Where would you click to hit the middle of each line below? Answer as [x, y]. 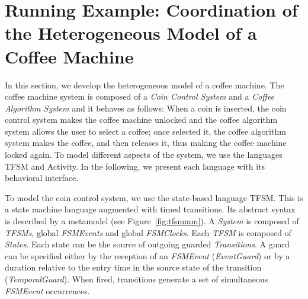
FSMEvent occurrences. [47, 290]
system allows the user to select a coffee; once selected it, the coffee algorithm [145, 131]
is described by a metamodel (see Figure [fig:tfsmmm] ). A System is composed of [152, 221]
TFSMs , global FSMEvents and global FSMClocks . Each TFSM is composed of [148, 232]
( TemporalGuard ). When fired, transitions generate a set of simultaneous [137, 279]
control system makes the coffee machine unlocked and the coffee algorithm [141, 120]
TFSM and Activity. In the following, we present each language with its [135, 166]
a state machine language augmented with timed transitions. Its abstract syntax [150, 209]
